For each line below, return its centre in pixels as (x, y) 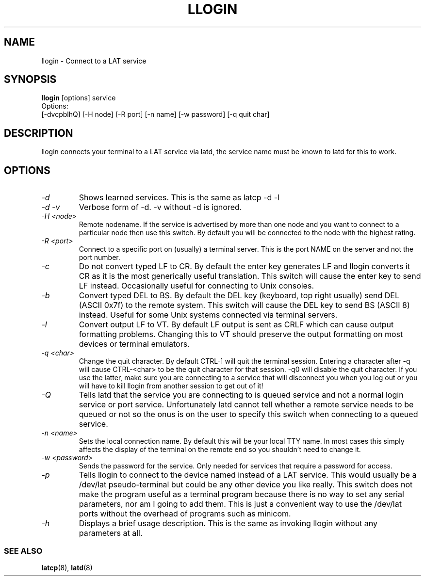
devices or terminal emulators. (134, 344)
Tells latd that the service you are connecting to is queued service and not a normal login (241, 395)
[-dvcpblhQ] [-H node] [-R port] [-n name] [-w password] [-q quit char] (155, 114)
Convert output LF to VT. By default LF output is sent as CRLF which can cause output (236, 325)
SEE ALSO (23, 551)
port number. (99, 258)
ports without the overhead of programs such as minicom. (185, 514)
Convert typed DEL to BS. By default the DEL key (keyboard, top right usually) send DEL (239, 296)
